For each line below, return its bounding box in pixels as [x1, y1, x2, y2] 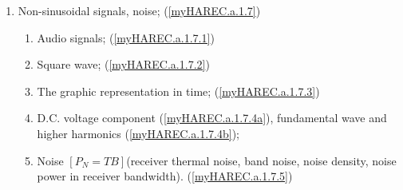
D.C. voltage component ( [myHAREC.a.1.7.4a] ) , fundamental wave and [37, 109, 387, 126]
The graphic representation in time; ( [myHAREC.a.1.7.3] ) [37, 82, 320, 99]
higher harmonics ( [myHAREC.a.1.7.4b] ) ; [37, 125, 239, 141]
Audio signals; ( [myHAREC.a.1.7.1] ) [37, 29, 215, 46]
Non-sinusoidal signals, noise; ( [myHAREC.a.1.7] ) [18, 2, 261, 18]
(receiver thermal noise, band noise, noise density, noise [126, 152, 397, 168]
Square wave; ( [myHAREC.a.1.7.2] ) [37, 56, 210, 73]
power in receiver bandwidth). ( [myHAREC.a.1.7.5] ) [37, 168, 293, 184]
